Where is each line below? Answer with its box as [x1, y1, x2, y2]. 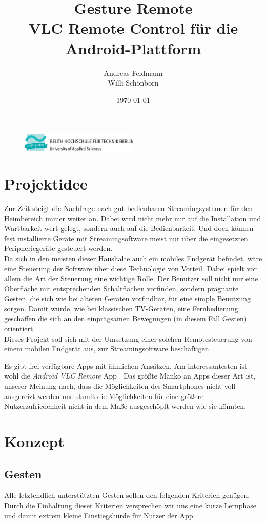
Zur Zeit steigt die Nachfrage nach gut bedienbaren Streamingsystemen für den [4, 202, 253, 213]
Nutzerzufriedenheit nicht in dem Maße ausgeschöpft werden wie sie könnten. [4, 401, 247, 411]
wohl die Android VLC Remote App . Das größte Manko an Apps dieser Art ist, [4, 370, 256, 381]
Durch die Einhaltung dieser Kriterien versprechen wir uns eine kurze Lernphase [4, 500, 257, 510]
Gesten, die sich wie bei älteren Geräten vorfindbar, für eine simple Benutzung [4, 293, 251, 304]
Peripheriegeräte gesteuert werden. [4, 243, 113, 254]
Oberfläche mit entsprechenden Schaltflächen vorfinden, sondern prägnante [4, 283, 239, 294]
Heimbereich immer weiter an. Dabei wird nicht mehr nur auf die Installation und [4, 213, 261, 223]
